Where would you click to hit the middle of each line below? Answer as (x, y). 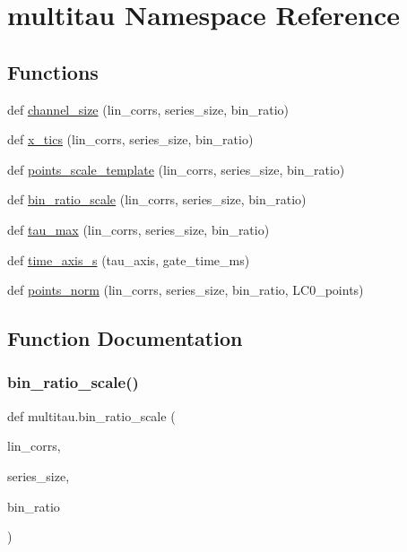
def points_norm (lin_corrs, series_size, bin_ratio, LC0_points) (186, 290)
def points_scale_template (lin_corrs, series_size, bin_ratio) (176, 169)
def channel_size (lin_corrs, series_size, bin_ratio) (148, 109)
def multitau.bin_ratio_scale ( (91, 415)
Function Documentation (125, 338)
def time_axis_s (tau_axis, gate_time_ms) (129, 259)
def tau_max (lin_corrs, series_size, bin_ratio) (139, 229)
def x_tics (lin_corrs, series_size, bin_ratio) (130, 139)
